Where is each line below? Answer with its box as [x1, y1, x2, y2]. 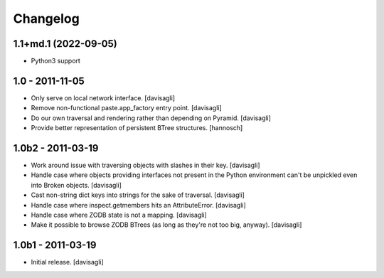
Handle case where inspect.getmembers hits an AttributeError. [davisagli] [31, 201, 247, 209]
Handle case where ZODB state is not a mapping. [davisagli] [31, 210, 208, 219]
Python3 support [31, 57, 81, 65]
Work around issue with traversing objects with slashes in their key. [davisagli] [31, 161, 260, 170]
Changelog [13, 11, 80, 26]
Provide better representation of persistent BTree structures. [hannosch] [31, 124, 243, 132]
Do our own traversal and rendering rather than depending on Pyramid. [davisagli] [31, 114, 272, 122]
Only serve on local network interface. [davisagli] [31, 93, 176, 102]
